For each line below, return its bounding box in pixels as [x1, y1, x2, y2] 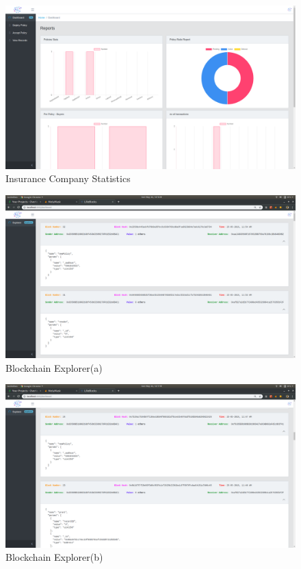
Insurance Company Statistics [5, 171, 131, 186]
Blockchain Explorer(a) [5, 360, 103, 375]
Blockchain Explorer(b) [5, 550, 103, 564]
